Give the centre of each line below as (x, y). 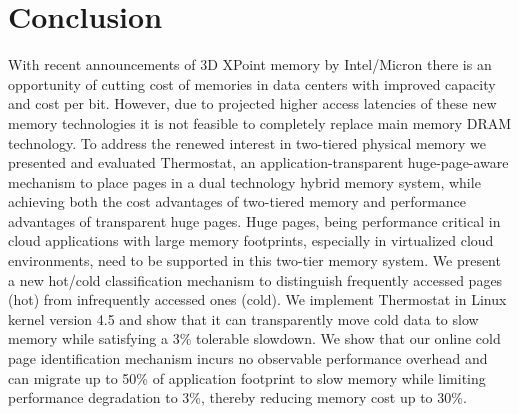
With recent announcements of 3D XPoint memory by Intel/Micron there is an (250, 64)
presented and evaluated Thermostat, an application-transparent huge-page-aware (258, 162)
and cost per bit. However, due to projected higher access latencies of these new (252, 103)
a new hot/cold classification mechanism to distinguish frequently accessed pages (255, 279)
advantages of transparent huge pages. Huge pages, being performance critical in (254, 220)
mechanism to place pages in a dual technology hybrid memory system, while (244, 181)
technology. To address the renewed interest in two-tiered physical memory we (247, 142)
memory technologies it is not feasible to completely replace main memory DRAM (260, 122)
